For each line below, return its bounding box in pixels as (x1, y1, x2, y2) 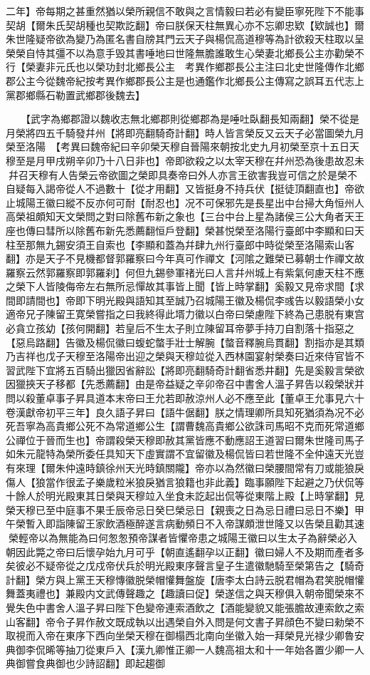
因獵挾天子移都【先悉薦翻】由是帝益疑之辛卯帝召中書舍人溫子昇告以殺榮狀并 (6, 376, 364, 391)
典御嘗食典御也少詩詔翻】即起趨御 (6, 656, 165, 671)
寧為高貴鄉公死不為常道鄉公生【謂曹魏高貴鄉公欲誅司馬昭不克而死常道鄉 (25, 418, 364, 433)
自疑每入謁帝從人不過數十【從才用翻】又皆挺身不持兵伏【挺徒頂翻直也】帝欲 (6, 181, 364, 196)
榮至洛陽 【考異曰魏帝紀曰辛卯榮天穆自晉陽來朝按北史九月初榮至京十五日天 (6, 139, 359, 154)
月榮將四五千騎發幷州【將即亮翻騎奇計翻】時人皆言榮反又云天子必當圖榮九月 (6, 125, 364, 140)
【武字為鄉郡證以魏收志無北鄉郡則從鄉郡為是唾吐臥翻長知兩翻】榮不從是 (25, 111, 359, 126)
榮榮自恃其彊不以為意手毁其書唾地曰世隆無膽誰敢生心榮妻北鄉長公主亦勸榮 (6, 45, 354, 60)
